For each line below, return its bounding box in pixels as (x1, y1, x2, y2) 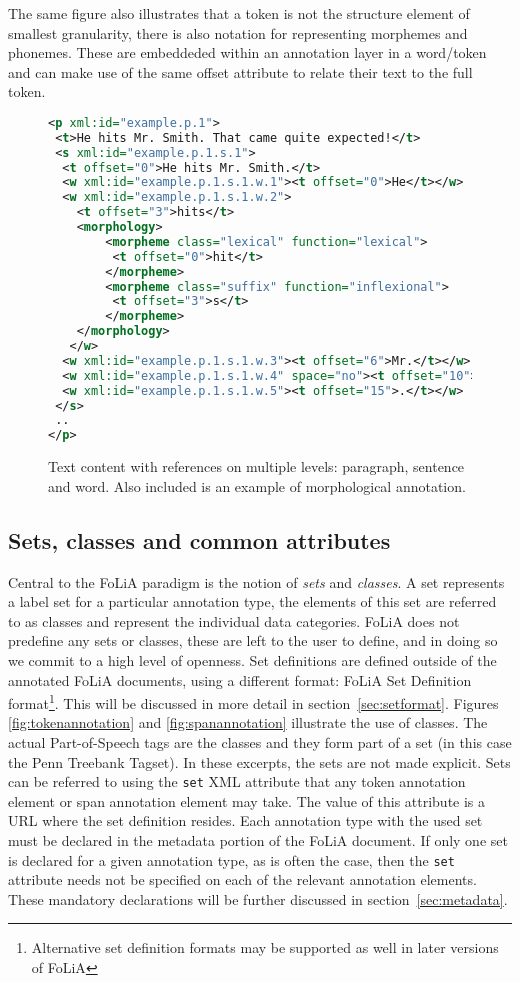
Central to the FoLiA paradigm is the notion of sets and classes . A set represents (8, 571, 505, 592)
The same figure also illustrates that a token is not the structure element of (8, 3, 470, 23)
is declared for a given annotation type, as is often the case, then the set (8, 849, 455, 870)
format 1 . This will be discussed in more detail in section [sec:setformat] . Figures (8, 690, 499, 713)
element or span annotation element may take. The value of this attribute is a (8, 790, 486, 811)
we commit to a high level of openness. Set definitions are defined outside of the (8, 649, 497, 670)
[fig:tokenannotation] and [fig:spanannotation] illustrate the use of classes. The (8, 712, 488, 733)
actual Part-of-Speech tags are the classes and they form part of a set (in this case (8, 732, 512, 753)
